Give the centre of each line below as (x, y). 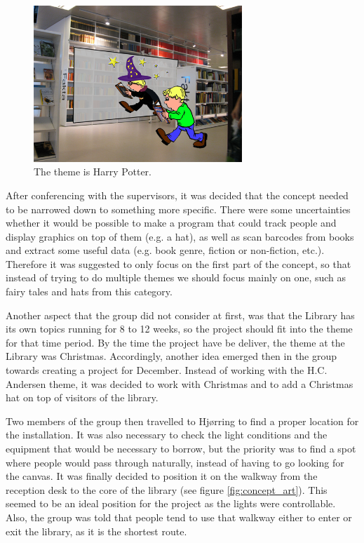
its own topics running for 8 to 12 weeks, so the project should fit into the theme (179, 329)
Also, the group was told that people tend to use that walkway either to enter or (179, 517)
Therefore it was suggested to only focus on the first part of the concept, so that (178, 263)
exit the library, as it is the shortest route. (96, 531)
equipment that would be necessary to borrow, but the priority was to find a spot (181, 449)
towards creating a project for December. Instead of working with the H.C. (167, 370)
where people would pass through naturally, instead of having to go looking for (175, 462)
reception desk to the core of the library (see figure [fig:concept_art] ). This (167, 489)
